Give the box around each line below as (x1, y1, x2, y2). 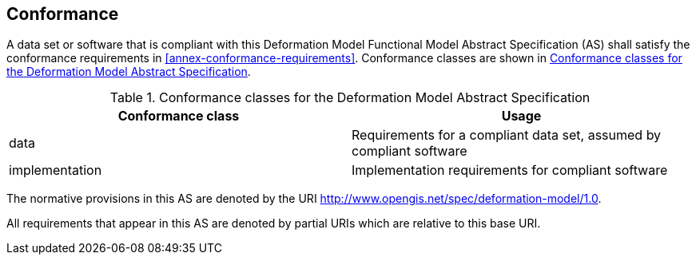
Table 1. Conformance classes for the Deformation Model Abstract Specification (109, 89, 591, 106)
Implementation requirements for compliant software (352, 162, 668, 179)
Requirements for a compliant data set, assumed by (352, 127, 662, 144)
